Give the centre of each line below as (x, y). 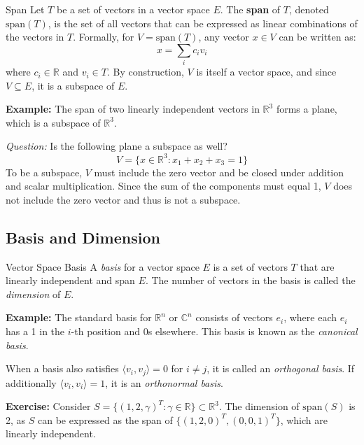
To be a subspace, (44, 172)
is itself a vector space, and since (266, 72)
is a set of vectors (250, 266)
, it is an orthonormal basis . (164, 382)
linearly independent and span (70, 280)
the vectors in (35, 37)
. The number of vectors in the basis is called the (250, 280)
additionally (31, 382)
